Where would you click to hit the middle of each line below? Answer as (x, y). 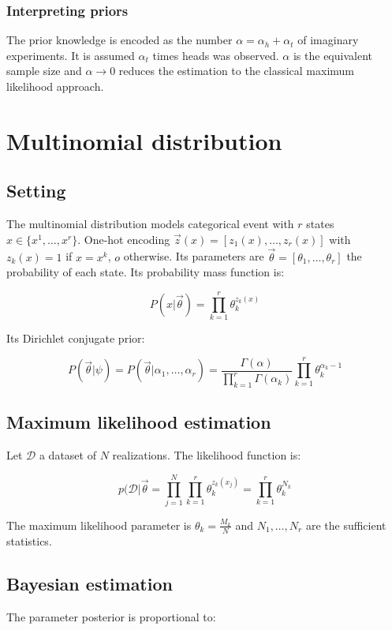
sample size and (44, 71)
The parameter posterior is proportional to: (111, 616)
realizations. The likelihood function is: (207, 455)
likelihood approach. (55, 86)
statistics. (29, 540)
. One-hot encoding (124, 239)
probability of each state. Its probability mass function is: (146, 272)
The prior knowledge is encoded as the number (119, 40)
